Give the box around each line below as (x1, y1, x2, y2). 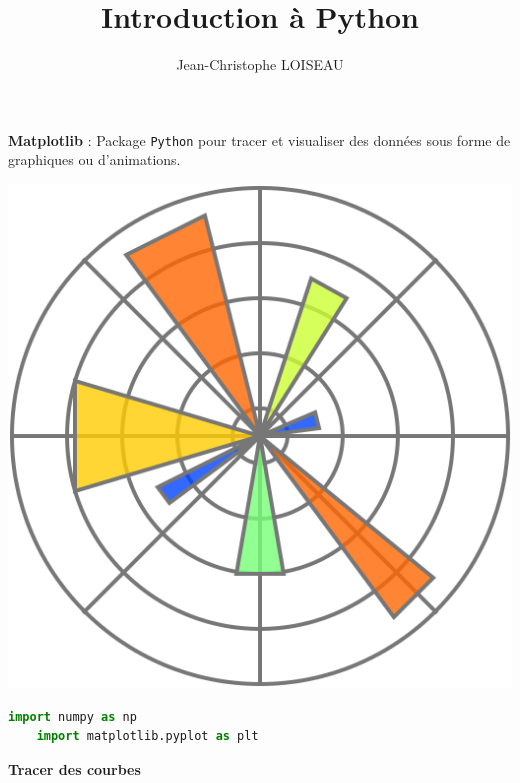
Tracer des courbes (8, 758, 141, 779)
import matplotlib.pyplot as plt (36, 729, 259, 744)
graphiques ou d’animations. (8, 149, 181, 170)
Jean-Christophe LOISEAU (176, 54, 344, 75)
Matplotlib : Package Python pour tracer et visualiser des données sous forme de (8, 129, 511, 150)
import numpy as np (8, 709, 137, 724)
